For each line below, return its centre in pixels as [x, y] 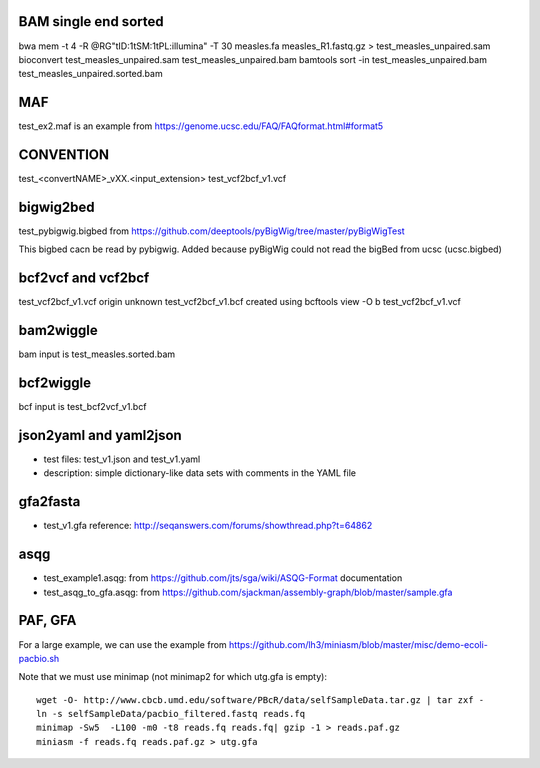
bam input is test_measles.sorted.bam [97, 354]
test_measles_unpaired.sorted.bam [91, 74]
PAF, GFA [47, 620]
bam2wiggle [58, 330]
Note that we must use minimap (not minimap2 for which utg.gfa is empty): [172, 677]
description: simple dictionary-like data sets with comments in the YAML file [200, 473]
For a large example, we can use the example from [122, 644]
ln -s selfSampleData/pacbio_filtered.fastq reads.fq [170, 714]
